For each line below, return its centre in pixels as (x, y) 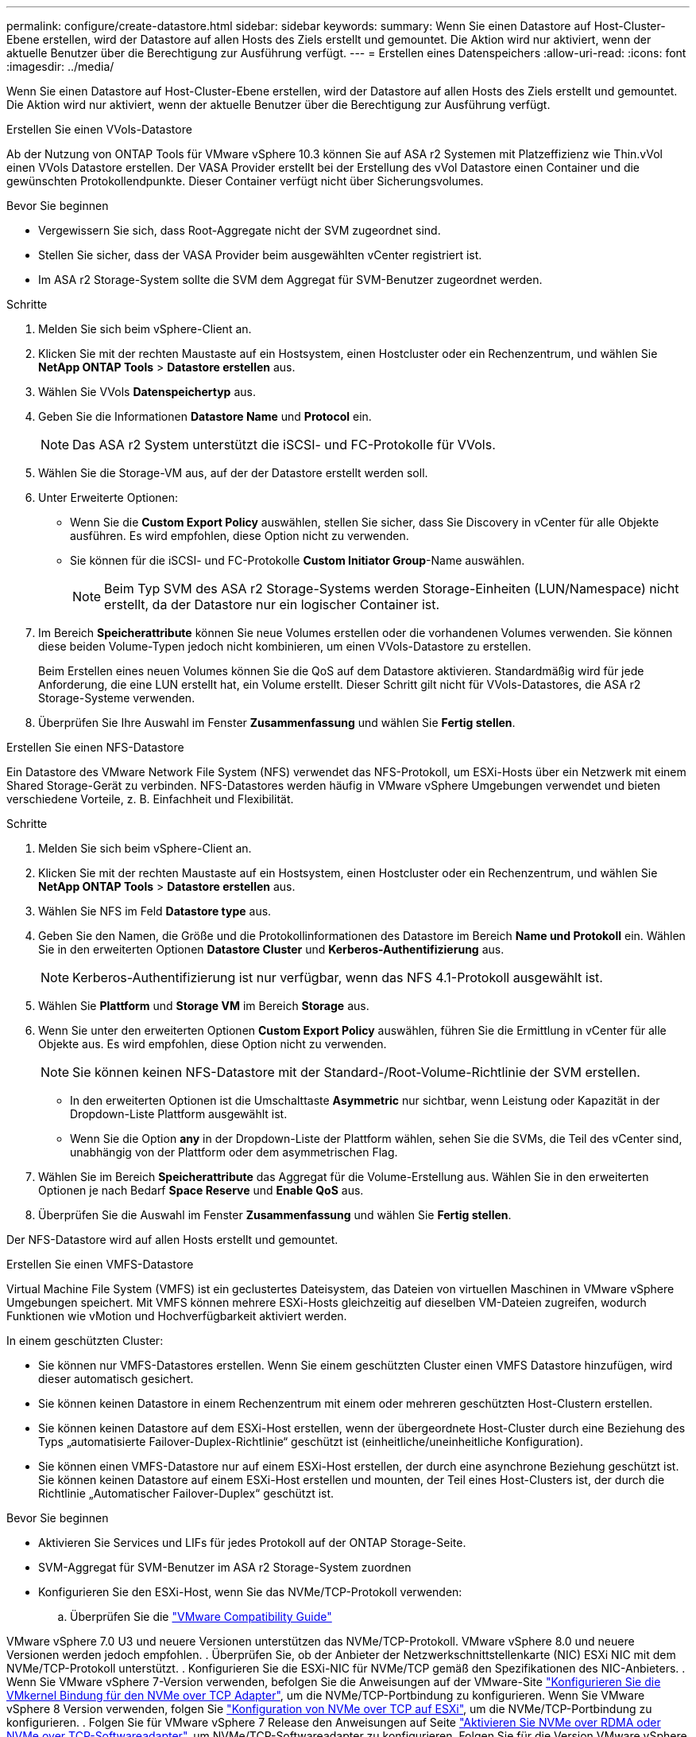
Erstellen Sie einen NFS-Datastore (95, 747)
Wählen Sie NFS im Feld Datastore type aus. (155, 911)
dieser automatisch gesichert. (116, 1379)
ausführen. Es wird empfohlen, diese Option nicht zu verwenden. (240, 536)
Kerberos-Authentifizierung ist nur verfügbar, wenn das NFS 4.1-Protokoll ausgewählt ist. (338, 977)
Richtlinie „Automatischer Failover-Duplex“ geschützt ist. (186, 1493)
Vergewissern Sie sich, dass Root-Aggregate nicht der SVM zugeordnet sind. (240, 230)
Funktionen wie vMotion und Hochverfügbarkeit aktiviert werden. (177, 1316)
